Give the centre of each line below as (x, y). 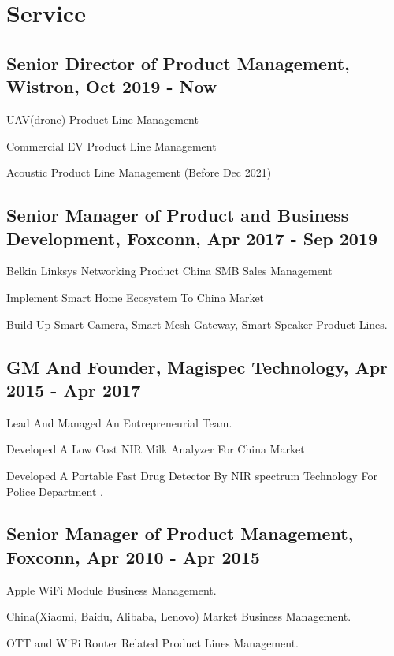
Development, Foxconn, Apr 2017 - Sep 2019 (192, 238)
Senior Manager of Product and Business (178, 215)
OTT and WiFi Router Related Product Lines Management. (152, 642)
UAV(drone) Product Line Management (102, 119)
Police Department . (55, 491)
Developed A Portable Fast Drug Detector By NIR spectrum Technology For (192, 475)
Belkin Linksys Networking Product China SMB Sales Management (169, 271)
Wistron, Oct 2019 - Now (112, 86)
